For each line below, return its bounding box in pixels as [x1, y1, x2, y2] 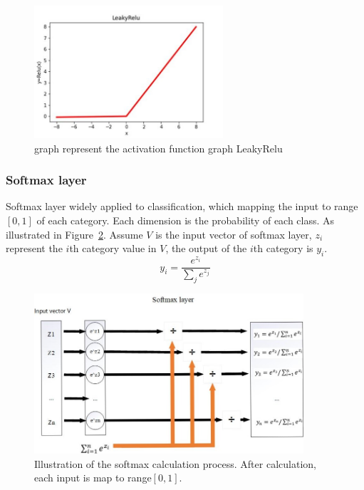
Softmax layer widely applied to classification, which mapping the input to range [6, 199, 358, 214]
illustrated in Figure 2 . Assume [6, 226, 143, 241]
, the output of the [165, 241, 247, 256]
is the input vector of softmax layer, [155, 226, 312, 241]
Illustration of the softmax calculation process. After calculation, [34, 456, 316, 471]
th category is [253, 241, 313, 256]
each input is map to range [34, 470, 152, 485]
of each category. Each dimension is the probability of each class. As [36, 213, 335, 228]
